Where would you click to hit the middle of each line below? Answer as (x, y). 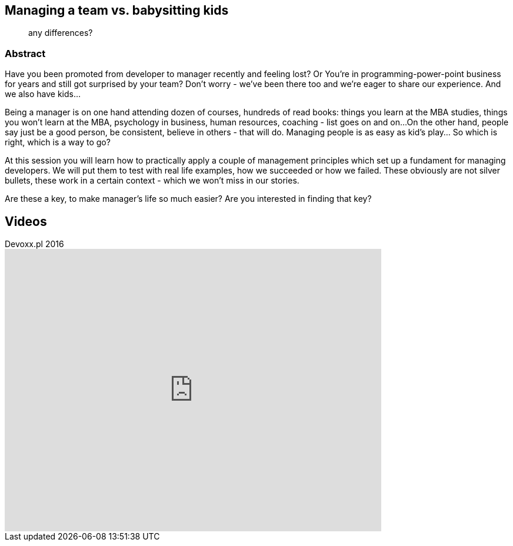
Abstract (25, 53)
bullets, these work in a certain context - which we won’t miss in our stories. (152, 181)
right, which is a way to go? (58, 142)
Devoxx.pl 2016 (34, 244)
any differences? (61, 33)
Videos (26, 221)
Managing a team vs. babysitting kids (117, 10)
